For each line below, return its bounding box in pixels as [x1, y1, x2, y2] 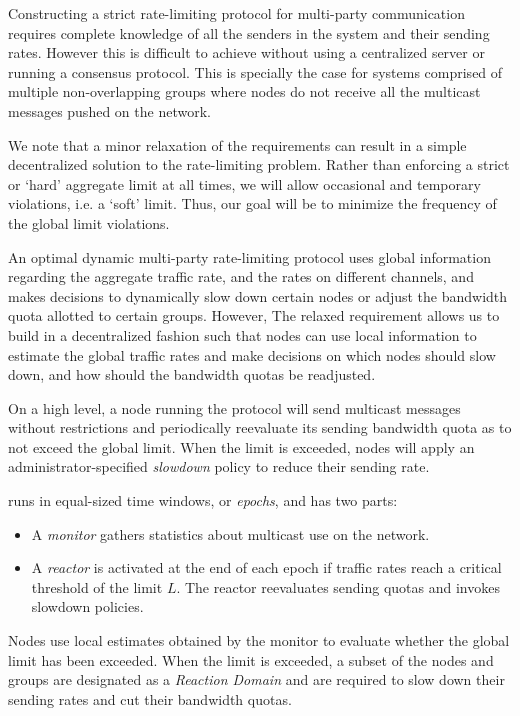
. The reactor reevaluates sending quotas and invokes [176, 576, 500, 597]
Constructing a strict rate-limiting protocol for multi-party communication [8, 3, 465, 23]
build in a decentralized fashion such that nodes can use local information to [8, 324, 477, 345]
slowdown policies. [31, 596, 144, 617]
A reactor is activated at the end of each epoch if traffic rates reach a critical [31, 557, 502, 578]
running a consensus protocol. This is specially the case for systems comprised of [8, 61, 503, 82]
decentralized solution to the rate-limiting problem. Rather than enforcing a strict [8, 154, 510, 175]
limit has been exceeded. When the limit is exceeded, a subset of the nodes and [8, 649, 494, 670]
